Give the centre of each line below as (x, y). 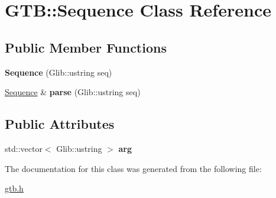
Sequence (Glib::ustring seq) (59, 72)
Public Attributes (60, 124)
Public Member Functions (86, 47)
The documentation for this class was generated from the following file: (133, 168)
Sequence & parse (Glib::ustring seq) (73, 92)
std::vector (24, 148)
